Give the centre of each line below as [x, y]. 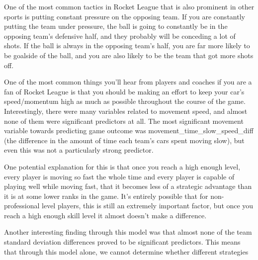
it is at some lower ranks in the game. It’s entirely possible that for [106, 196]
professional [22, 206]
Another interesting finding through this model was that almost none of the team [128, 232]
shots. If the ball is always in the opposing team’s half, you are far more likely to [127, 45]
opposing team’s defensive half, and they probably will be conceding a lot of [120, 36]
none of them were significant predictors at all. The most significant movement [124, 121]
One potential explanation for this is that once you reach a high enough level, [122, 166]
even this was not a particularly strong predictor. [79, 150]
